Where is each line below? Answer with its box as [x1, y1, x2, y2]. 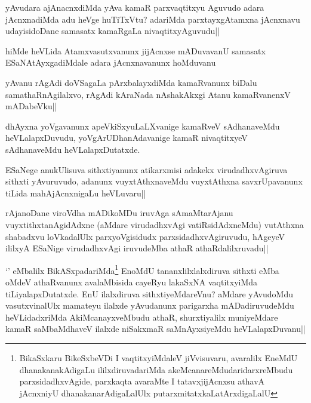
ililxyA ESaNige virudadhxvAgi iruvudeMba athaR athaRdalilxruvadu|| [5, 242, 269, 254]
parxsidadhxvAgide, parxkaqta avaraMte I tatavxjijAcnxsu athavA [19, 375, 265, 387]
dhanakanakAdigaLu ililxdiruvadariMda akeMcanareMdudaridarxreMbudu [19, 363, 293, 376]
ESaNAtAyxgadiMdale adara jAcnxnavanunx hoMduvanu [5, 56, 216, 69]
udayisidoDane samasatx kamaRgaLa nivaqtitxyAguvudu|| [5, 24, 220, 37]
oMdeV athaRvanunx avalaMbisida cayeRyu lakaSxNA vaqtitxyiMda [5, 275, 258, 288]
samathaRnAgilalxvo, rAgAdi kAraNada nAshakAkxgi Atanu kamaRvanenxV [5, 88, 291, 100]
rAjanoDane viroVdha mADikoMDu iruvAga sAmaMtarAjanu [5, 207, 233, 219]
